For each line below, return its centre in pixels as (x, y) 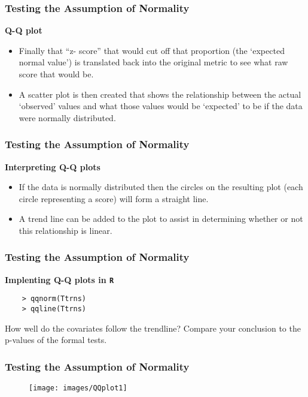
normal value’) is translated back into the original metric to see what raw (153, 62)
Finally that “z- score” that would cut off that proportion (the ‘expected (152, 50)
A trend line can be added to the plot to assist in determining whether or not (161, 219)
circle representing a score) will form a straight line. (114, 198)
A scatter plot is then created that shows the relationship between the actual (160, 94)
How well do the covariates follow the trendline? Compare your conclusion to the (153, 328)
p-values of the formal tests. (56, 340)
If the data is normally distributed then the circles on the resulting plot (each (161, 187)
